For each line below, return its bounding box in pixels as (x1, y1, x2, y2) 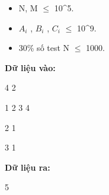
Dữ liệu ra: (5, 161, 50, 173)
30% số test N (18, 41, 70, 54)
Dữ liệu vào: (5, 61, 56, 73)
